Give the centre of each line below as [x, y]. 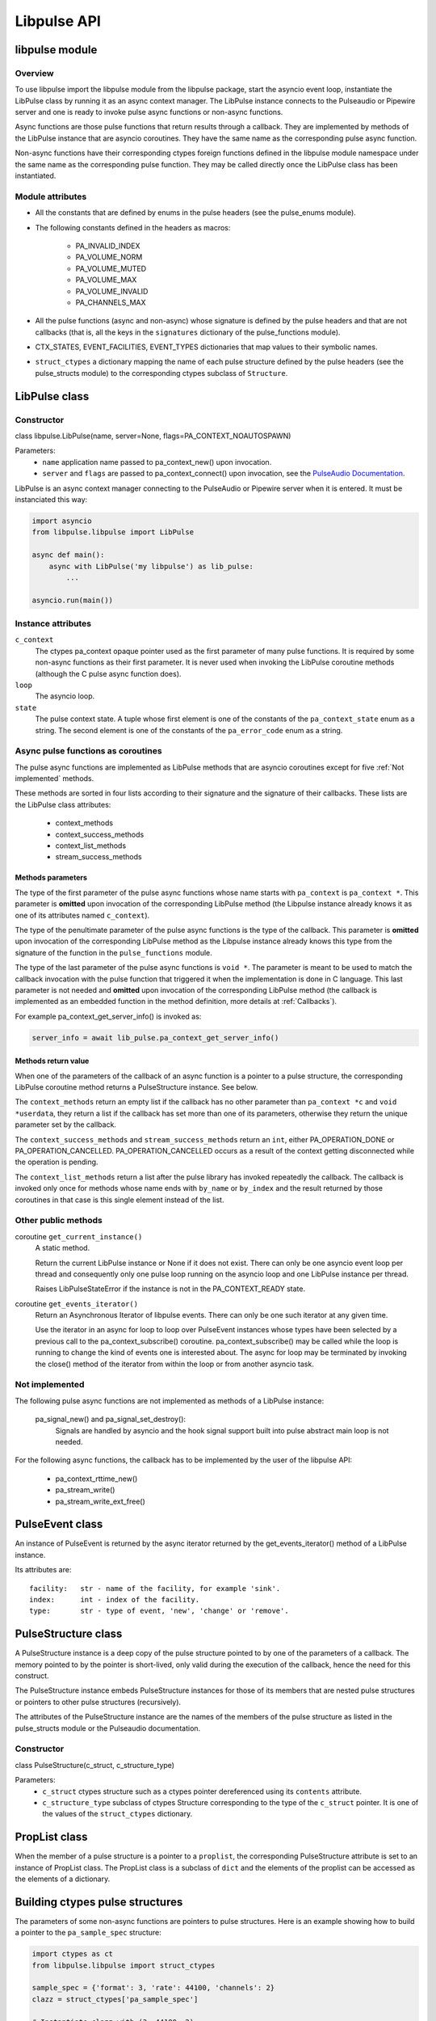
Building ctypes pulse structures [99, 1902]
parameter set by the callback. [66, 1124]
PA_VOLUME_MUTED [111, 268]
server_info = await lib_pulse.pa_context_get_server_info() [155, 1038]
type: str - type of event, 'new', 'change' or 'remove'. [159, 1611]
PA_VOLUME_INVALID [112, 291]
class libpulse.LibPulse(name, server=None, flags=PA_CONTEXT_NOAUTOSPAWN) [153, 436]
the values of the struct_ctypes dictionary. [117, 1814]
